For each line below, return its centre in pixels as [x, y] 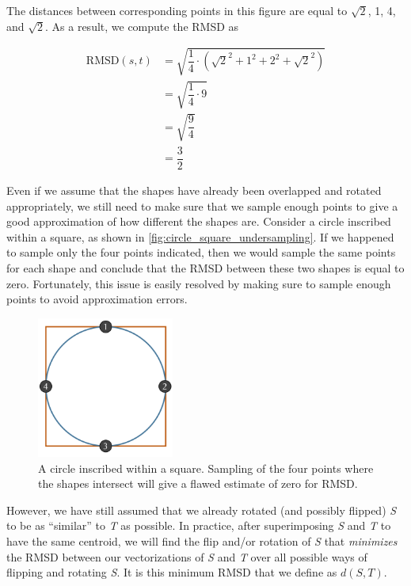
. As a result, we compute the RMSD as [142, 26]
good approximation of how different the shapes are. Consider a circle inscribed [199, 221]
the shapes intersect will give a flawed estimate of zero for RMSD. [198, 483]
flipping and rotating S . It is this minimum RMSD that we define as [172, 572]
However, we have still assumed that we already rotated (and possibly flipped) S [202, 510]
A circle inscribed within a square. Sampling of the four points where [206, 468]
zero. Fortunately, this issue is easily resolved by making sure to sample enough [199, 283]
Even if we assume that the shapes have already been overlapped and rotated [194, 190]
